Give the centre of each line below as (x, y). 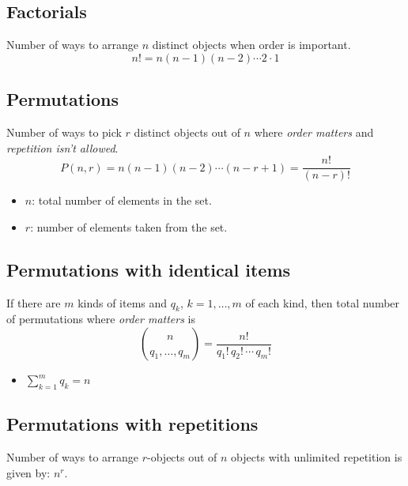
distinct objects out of (187, 132)
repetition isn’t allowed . (62, 147)
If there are (34, 302)
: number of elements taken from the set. (129, 226)
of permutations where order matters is (101, 319)
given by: (28, 472)
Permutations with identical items (149, 269)
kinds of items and (123, 302)
